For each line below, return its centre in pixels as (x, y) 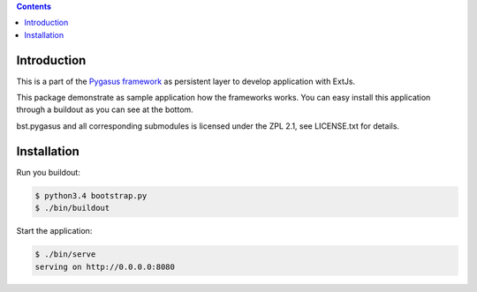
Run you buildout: (49, 172)
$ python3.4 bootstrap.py (91, 195)
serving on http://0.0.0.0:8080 (105, 266)
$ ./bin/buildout (72, 208)
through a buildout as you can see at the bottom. (105, 109)
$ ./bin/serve (65, 255)
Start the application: (54, 231)
